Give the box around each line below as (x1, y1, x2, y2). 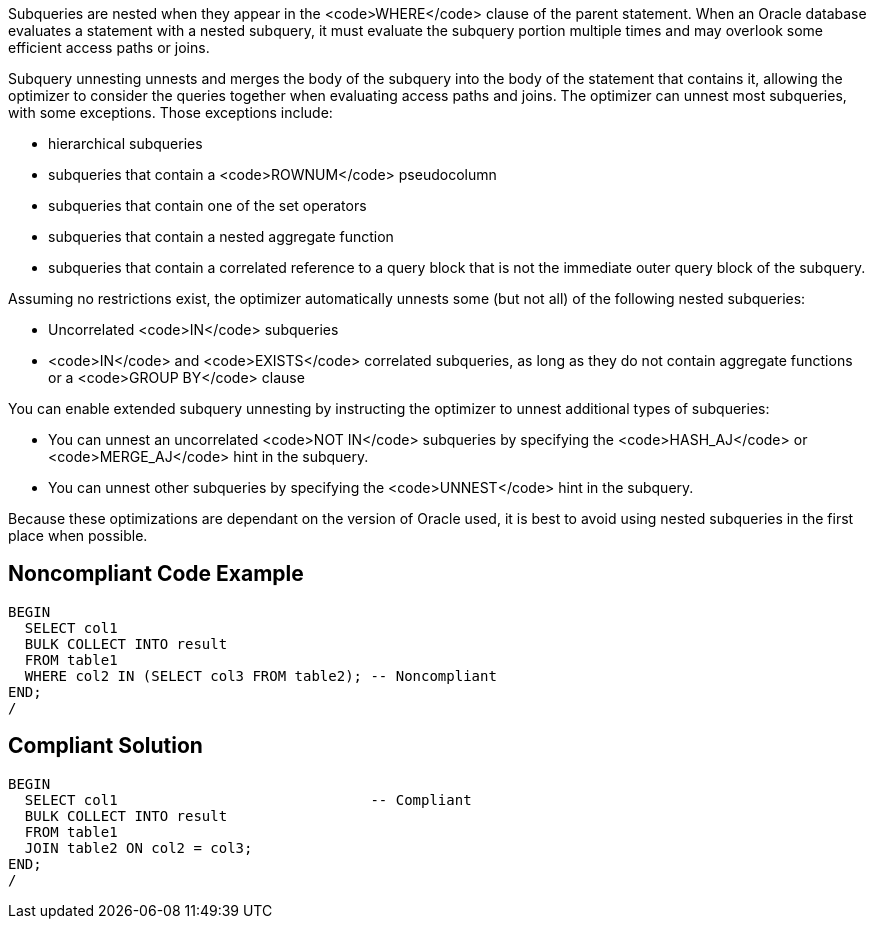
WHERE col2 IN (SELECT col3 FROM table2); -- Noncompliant (24, 667, 497, 684)
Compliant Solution (8, 733, 203, 759)
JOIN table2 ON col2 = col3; (24, 839, 253, 856)
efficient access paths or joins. (8, 39, 210, 56)
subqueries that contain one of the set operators (48, 197, 367, 214)
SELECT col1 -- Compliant (24, 791, 472, 808)
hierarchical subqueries (48, 135, 203, 152)
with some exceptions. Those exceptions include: (8, 104, 333, 121)
